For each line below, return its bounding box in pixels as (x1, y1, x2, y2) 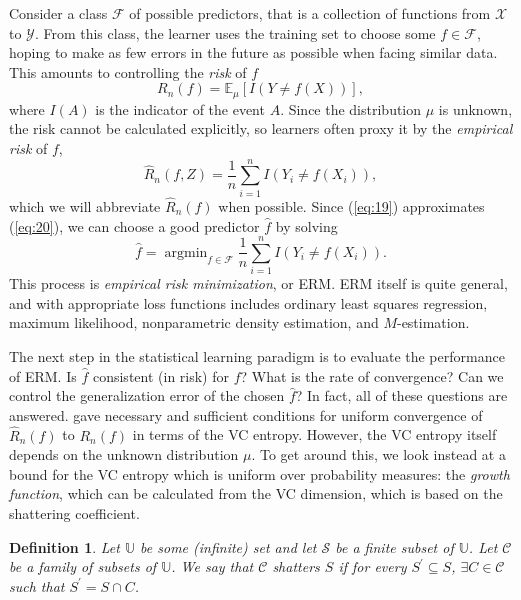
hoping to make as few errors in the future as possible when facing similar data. (9, 42, 498, 63)
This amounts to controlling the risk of (9, 61, 247, 82)
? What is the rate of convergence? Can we (240, 365, 504, 386)
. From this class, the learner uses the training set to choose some (34, 22, 436, 43)
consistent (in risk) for (92, 365, 229, 386)
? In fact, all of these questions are (295, 385, 508, 406)
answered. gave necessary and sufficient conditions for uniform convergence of (9, 404, 483, 425)
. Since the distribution (280, 98, 422, 119)
